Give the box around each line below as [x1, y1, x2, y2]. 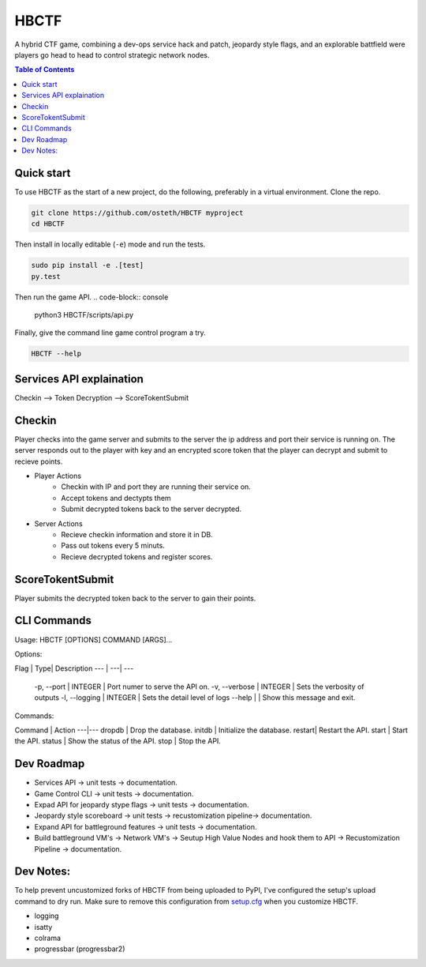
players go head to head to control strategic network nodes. [14, 50, 210, 59]
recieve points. [14, 457, 63, 466]
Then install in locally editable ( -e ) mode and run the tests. [14, 239, 206, 249]
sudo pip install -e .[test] [31, 261, 144, 270]
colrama [34, 933, 62, 943]
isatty [34, 922, 53, 931]
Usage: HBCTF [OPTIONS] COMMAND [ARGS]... [14, 634, 173, 644]
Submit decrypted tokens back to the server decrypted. [61, 504, 242, 514]
